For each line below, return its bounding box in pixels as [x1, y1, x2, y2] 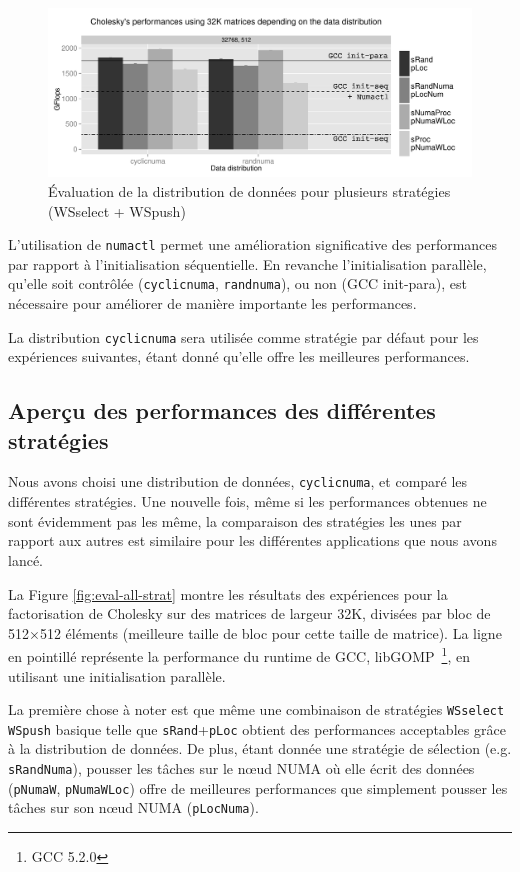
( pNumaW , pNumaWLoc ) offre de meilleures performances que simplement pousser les [8, 777, 508, 798]
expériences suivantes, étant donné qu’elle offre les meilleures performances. [8, 346, 470, 367]
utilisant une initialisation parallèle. [8, 665, 226, 686]
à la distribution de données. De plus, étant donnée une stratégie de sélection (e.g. [8, 738, 512, 759]
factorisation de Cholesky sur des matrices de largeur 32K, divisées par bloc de [8, 603, 491, 624]
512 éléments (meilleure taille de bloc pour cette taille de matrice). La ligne [39, 622, 502, 643]
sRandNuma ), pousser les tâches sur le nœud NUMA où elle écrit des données [8, 758, 475, 779]
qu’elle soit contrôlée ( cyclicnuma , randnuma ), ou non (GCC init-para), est [8, 273, 467, 294]
